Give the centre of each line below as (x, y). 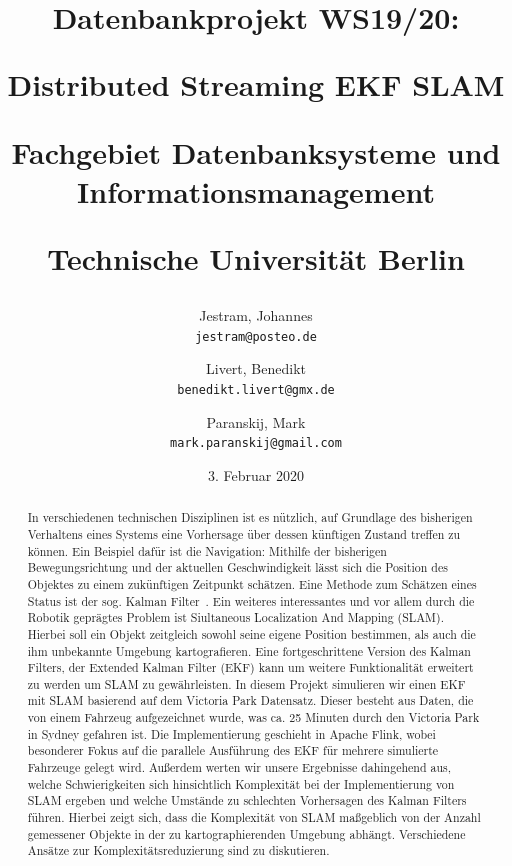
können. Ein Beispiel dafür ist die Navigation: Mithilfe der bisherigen (207, 550)
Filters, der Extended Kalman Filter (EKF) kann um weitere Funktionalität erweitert (250, 667)
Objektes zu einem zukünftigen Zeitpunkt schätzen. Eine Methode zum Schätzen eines (252, 583)
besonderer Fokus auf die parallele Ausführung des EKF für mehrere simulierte (233, 750)
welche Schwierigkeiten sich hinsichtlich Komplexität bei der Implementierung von (241, 783)
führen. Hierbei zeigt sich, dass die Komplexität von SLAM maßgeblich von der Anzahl (254, 817)
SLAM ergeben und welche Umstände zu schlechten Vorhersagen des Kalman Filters (247, 800)
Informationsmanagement (256, 190)
